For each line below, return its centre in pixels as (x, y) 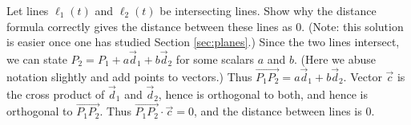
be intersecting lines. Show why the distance (268, 10)
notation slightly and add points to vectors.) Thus (129, 76)
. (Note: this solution (353, 26)
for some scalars (215, 59)
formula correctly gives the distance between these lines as (149, 26)
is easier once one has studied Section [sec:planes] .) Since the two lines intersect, (203, 42)
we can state (37, 59)
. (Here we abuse (334, 59)
